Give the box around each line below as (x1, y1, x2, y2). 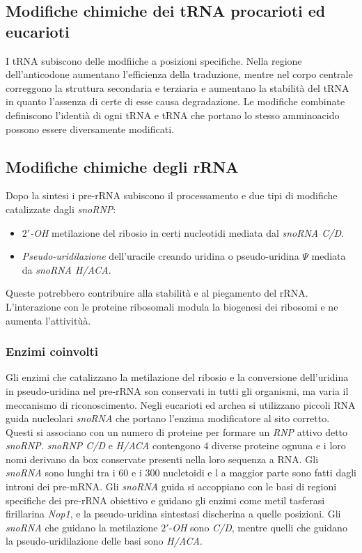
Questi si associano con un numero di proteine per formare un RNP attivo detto (6, 424, 348, 439)
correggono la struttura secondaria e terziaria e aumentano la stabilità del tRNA (6, 80, 349, 95)
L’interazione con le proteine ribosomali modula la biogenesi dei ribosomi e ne (6, 299, 338, 313)
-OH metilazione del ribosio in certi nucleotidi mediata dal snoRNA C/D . (30, 225, 344, 240)
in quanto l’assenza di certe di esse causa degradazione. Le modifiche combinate (6, 94, 345, 109)
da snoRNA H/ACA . (22, 262, 111, 276)
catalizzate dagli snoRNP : (6, 201, 116, 216)
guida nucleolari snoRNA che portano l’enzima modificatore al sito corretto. (6, 411, 330, 426)
